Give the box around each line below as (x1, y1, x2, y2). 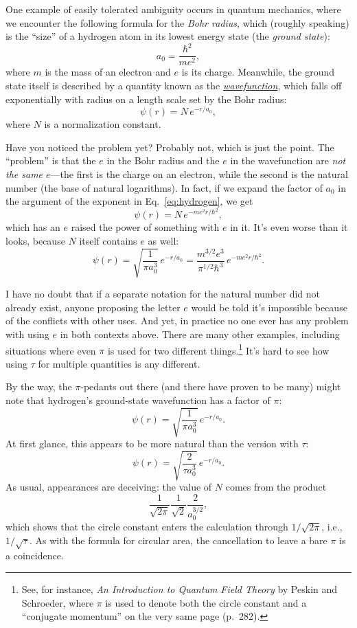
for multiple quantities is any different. (38, 356, 200, 370)
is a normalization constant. (44, 117, 161, 131)
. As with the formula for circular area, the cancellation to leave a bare (29, 532, 327, 547)
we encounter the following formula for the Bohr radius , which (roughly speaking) (5, 15, 349, 30)
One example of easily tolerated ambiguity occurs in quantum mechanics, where (5, 2, 341, 16)
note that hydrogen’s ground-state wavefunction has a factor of (5, 392, 270, 407)
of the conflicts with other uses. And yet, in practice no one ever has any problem (5, 313, 349, 328)
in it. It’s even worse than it (230, 220, 348, 234)
